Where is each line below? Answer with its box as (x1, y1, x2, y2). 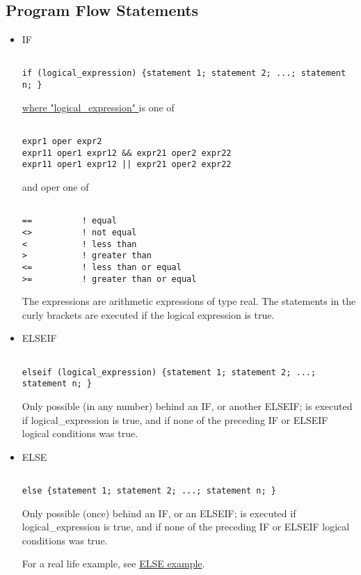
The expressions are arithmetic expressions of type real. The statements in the (22, 294, 356, 308)
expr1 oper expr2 (22, 136, 102, 147)
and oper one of (22, 179, 89, 194)
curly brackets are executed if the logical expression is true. (22, 307, 275, 322)
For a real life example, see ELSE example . (22, 556, 205, 571)
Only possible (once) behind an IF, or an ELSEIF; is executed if (22, 505, 296, 520)
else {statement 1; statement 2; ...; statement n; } (22, 485, 276, 496)
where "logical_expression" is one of (22, 100, 175, 114)
